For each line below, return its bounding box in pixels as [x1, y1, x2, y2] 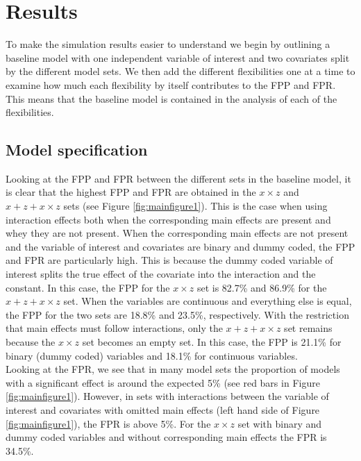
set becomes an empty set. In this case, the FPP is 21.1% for [82, 335, 342, 349]
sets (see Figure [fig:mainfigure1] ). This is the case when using [63, 199, 328, 213]
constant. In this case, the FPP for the [6, 280, 170, 294]
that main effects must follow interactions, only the [6, 321, 223, 335]
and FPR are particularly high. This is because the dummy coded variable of [6, 253, 333, 267]
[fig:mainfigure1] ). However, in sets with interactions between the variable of [6, 389, 329, 403]
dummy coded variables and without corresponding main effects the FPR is [6, 430, 327, 444]
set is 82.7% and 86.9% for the [196, 280, 327, 294]
